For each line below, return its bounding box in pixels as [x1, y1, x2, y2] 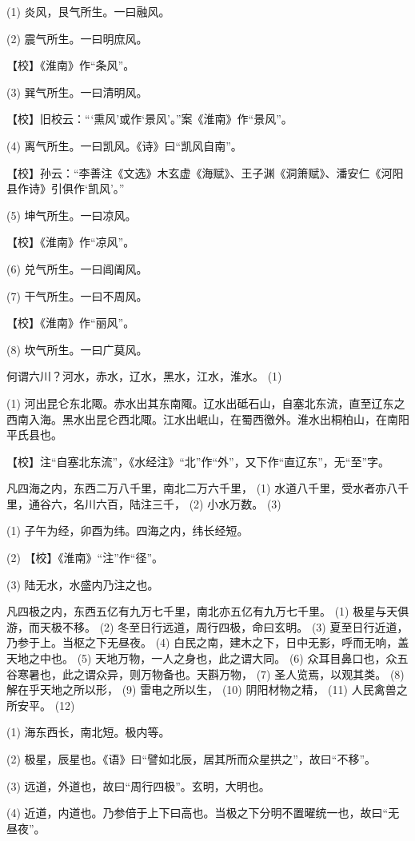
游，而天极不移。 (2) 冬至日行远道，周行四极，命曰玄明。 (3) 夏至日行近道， [6, 618, 409, 635]
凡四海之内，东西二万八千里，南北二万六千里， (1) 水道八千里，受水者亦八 [6, 480, 398, 496]
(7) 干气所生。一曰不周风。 [6, 287, 148, 304]
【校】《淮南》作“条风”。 [6, 57, 135, 74]
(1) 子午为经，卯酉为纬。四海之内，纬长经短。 [6, 522, 249, 539]
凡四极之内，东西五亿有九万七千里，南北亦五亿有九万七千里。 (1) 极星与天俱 [6, 603, 409, 620]
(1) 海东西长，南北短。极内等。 [6, 723, 170, 740]
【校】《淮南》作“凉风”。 [6, 233, 135, 250]
